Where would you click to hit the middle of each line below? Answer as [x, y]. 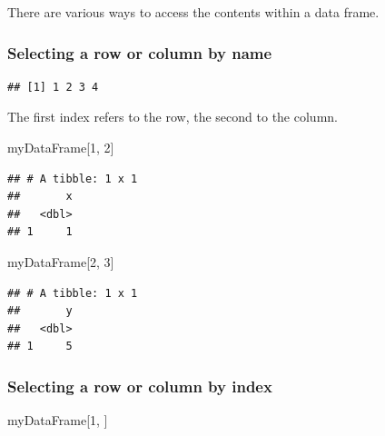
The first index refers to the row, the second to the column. [173, 117]
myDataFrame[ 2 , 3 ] [61, 261]
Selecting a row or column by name [140, 52]
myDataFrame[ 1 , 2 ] [61, 147]
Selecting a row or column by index [140, 386]
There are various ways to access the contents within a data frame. [193, 12]
